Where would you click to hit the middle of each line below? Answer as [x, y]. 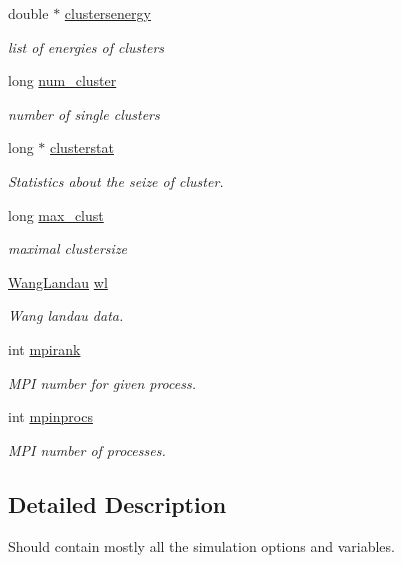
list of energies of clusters [86, 46]
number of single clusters [84, 113]
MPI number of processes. [87, 449]
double [28, 13]
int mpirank [44, 348]
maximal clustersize [68, 248]
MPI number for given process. [102, 382]
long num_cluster [62, 80]
